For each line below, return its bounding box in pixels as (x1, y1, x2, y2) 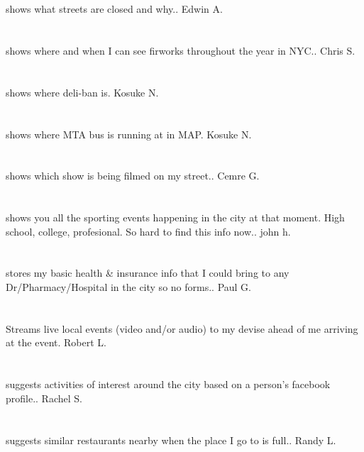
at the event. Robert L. (6, 335, 106, 350)
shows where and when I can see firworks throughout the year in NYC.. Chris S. (6, 43, 355, 57)
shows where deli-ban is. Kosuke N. (6, 84, 159, 99)
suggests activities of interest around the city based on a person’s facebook (6, 377, 331, 392)
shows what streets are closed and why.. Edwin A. (6, 1, 223, 16)
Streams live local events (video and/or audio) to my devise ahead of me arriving (6, 321, 358, 336)
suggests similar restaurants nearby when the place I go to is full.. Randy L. (6, 432, 336, 447)
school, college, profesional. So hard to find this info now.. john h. (6, 224, 291, 238)
